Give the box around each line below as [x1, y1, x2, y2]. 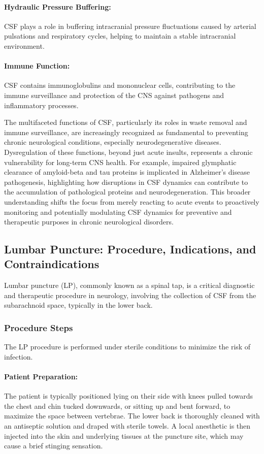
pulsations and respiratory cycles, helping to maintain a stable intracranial [4, 30, 236, 41]
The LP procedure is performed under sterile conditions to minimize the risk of [4, 341, 251, 352]
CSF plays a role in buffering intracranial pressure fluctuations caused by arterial [4, 20, 256, 31]
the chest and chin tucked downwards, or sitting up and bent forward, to [4, 400, 230, 411]
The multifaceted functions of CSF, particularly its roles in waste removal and [4, 117, 247, 127]
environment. [4, 40, 45, 51]
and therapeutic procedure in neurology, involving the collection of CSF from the [4, 289, 256, 300]
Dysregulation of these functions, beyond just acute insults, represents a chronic [4, 146, 253, 157]
